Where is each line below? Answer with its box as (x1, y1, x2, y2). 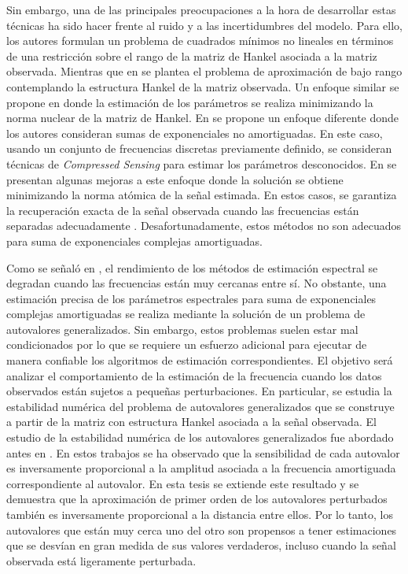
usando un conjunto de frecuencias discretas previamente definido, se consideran (6, 140, 392, 157)
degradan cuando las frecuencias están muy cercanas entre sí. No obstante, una (6, 275, 387, 291)
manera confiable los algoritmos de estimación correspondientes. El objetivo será (6, 352, 393, 368)
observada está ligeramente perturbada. (6, 552, 197, 568)
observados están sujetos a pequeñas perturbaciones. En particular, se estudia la (6, 383, 392, 399)
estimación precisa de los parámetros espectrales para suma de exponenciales (6, 290, 377, 306)
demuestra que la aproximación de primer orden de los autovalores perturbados (6, 491, 388, 507)
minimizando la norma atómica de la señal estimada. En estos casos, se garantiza (6, 187, 397, 203)
